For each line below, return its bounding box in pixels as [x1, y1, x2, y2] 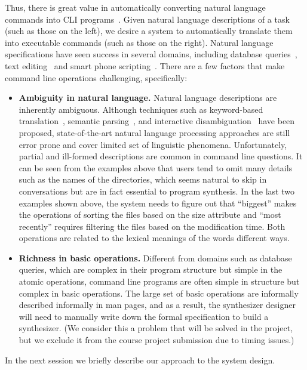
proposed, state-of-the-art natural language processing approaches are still [19, 126, 290, 138]
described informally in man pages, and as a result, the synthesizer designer [19, 298, 296, 311]
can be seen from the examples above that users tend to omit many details [19, 161, 293, 174]
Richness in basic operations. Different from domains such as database [19, 251, 292, 264]
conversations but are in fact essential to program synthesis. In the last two [19, 184, 294, 197]
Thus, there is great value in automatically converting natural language [5, 1, 266, 13]
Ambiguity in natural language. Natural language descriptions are [19, 91, 277, 104]
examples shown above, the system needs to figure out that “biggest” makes [19, 196, 297, 209]
